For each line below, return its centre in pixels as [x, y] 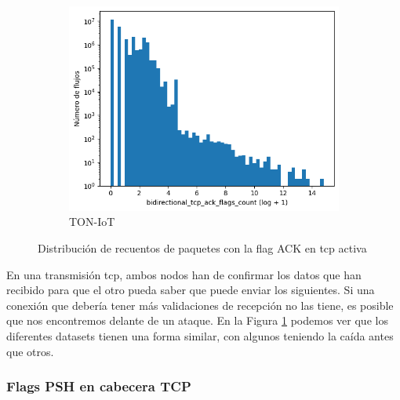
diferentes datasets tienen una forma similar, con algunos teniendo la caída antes [200, 336]
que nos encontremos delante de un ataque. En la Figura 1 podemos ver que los [197, 320]
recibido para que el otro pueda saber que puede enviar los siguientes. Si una [191, 290]
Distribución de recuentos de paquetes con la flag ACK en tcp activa [202, 248]
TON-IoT [92, 222]
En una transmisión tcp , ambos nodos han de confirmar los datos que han [184, 274]
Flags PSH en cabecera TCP [99, 386]
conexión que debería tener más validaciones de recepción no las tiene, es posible [200, 305]
